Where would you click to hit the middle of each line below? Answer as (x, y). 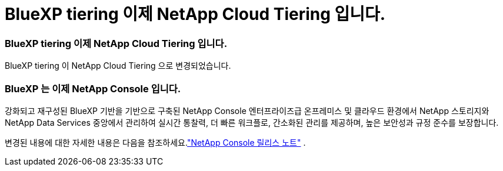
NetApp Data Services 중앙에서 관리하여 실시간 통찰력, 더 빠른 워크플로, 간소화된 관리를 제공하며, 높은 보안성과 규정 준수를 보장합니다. (252, 122)
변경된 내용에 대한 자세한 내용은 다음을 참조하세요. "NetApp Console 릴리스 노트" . (155, 142)
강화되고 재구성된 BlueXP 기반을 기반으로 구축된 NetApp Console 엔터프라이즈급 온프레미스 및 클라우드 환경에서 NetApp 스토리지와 (247, 110)
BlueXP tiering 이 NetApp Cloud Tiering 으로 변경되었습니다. (118, 66)
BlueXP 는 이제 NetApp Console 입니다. (93, 88)
